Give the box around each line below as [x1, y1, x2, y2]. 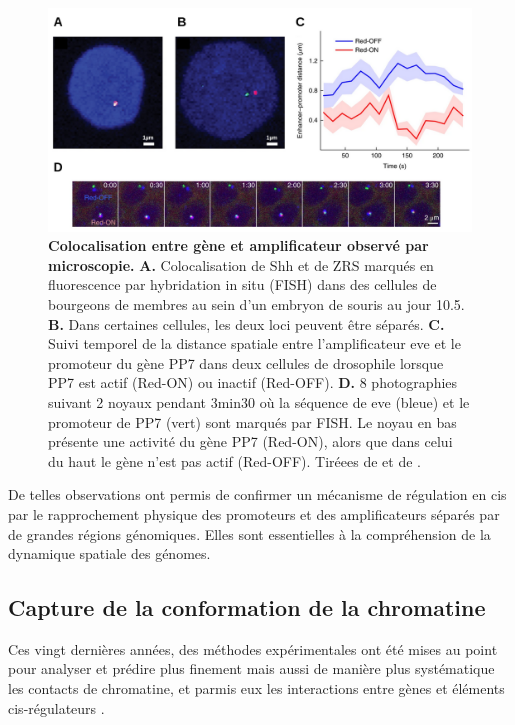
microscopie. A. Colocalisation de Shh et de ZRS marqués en [48, 254, 434, 275]
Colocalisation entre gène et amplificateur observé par [48, 235, 429, 256]
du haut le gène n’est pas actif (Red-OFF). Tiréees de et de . [48, 450, 422, 471]
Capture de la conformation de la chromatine [8, 592, 486, 623]
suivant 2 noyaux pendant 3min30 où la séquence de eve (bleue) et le [48, 391, 470, 412]
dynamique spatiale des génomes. [8, 543, 211, 564]
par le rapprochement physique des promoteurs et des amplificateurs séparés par [8, 503, 500, 524]
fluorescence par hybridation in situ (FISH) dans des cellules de [48, 274, 437, 295]
